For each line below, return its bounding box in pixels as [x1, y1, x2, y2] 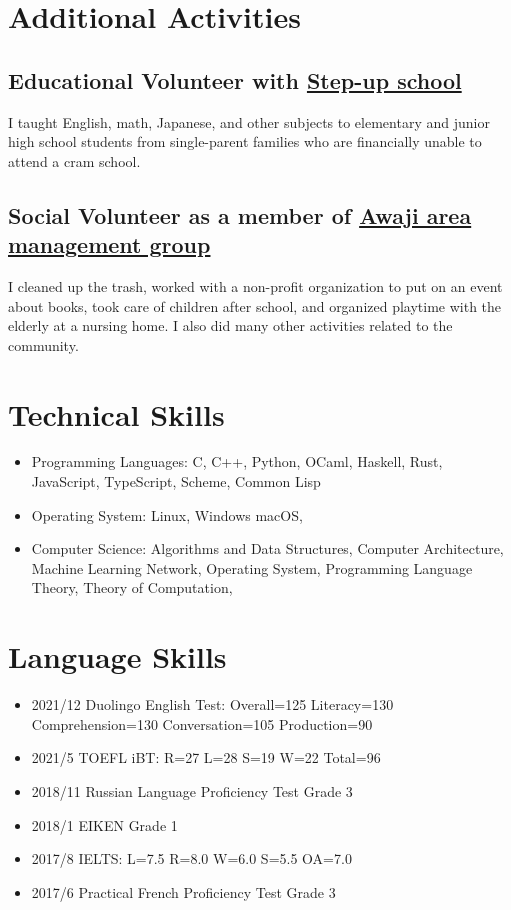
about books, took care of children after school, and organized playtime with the [8, 295, 502, 316]
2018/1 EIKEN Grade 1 [31, 814, 178, 835]
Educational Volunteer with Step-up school [8, 64, 462, 95]
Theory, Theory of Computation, [31, 577, 233, 598]
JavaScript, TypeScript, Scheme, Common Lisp [31, 471, 321, 492]
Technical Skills [8, 393, 225, 434]
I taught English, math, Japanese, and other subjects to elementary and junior [8, 111, 490, 132]
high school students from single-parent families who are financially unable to [8, 131, 482, 152]
